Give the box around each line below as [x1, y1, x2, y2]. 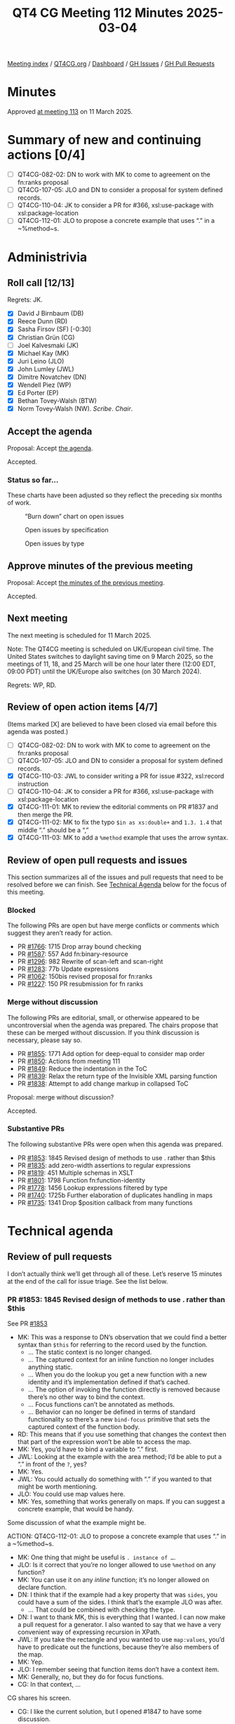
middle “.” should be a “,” [17, 826, 89, 835]
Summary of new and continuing [7, 132, 202, 148]
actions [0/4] [7, 147, 86, 163]
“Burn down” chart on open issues [25, 512, 124, 521]
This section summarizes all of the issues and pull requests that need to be [7, 873, 224, 881]
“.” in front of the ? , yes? [17, 1460, 88, 1469]
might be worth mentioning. [17, 1482, 98, 1491]
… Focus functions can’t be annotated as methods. [27, 1401, 175, 1409]
